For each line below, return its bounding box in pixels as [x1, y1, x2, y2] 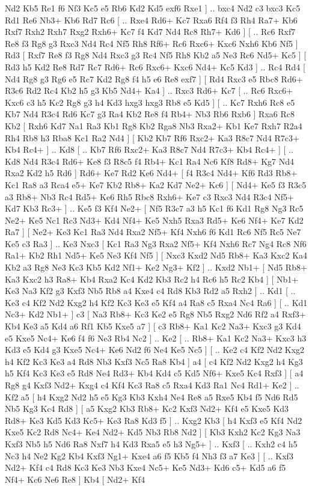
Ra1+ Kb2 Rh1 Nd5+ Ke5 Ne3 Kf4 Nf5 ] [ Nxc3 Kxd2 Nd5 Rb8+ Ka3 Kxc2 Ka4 [5, 249, 308, 262]
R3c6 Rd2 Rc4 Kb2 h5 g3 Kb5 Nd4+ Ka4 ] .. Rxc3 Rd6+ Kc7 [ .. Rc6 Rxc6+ [5, 84, 293, 97]
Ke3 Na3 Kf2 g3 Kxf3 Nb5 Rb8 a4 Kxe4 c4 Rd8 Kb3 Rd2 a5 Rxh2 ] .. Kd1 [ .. [5, 284, 296, 297]
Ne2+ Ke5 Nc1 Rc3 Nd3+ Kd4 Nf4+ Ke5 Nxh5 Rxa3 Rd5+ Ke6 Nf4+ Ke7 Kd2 [5, 213, 304, 226]
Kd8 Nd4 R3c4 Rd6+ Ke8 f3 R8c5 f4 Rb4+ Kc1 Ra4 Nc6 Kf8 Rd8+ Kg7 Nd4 [5, 155, 295, 167]
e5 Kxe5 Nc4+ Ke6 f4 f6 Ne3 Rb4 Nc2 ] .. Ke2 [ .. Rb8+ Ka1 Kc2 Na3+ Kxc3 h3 [5, 331, 307, 344]
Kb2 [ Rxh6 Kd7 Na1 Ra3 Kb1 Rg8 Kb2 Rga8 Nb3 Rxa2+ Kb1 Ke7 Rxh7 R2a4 [5, 119, 302, 132]
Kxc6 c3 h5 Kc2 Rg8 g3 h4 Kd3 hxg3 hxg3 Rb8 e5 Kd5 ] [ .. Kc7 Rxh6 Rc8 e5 [5, 96, 295, 108]
